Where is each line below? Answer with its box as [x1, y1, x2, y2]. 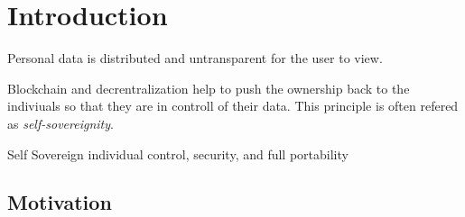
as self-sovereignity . [7, 113, 114, 132]
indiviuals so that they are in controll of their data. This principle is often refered [7, 96, 459, 115]
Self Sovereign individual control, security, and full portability [7, 144, 349, 163]
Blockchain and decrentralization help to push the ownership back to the [7, 78, 410, 97]
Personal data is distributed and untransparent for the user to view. [7, 49, 383, 68]
